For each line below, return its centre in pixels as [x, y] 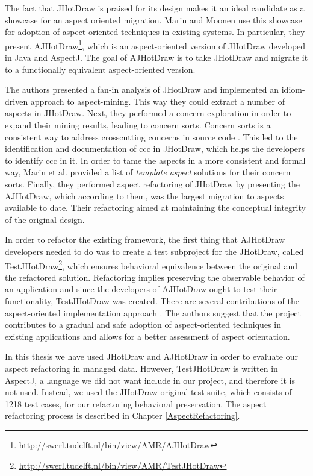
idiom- [293, 89]
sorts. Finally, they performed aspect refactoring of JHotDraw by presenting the [153, 183]
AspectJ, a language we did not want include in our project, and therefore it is [150, 380]
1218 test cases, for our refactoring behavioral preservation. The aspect [136, 403]
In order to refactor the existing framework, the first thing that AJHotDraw [145, 240]
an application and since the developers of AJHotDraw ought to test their [141, 289]
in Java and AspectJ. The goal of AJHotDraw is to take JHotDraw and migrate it [156, 58]
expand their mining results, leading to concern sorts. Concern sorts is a [138, 125]
